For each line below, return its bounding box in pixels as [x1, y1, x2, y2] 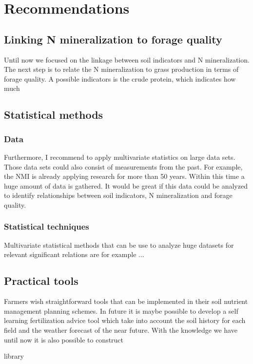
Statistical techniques [4, 220, 89, 233]
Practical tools [4, 273, 78, 288]
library [4, 351, 24, 361]
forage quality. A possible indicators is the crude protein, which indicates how [4, 73, 236, 84]
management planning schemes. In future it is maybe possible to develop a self [4, 305, 238, 316]
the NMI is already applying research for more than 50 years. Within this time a [4, 171, 245, 181]
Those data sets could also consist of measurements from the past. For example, [4, 161, 243, 171]
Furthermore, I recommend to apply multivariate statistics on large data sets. [4, 151, 235, 162]
